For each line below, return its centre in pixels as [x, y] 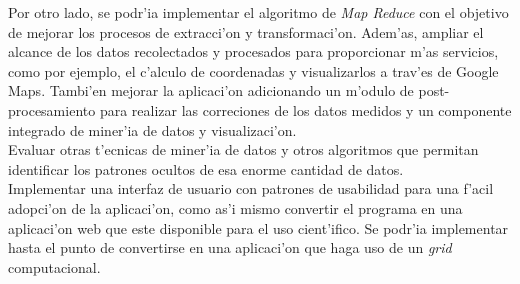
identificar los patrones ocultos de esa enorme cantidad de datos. [206, 168]
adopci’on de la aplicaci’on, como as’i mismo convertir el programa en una [235, 207]
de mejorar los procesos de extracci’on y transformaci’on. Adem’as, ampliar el [246, 31]
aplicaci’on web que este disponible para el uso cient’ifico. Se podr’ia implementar [258, 227]
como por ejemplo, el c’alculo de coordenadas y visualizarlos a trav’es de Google [253, 70]
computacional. [54, 266]
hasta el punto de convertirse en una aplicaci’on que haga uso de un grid [230, 247]
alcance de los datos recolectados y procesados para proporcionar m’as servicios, [253, 51]
